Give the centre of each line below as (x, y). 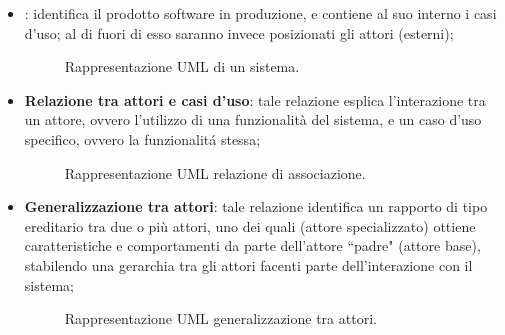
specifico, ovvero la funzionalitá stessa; (142, 138)
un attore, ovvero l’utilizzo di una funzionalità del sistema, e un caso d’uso (253, 119)
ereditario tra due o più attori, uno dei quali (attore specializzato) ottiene (250, 225)
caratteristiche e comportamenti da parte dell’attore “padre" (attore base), (252, 245)
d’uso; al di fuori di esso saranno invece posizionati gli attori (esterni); (239, 32)
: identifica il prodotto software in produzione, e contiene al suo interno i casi (260, 13)
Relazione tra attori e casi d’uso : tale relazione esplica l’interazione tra (255, 99)
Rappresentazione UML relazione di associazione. (215, 172)
